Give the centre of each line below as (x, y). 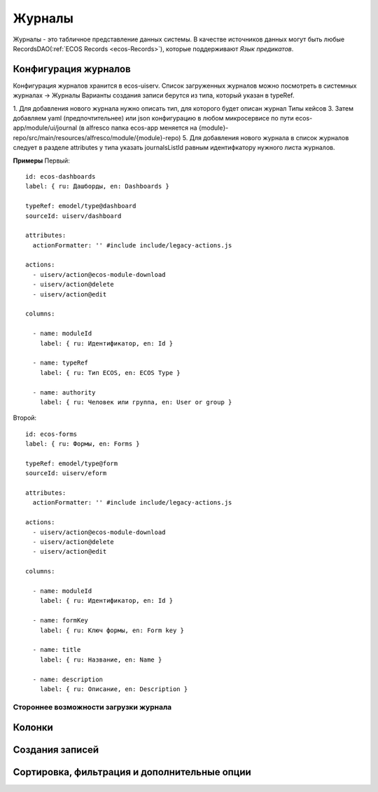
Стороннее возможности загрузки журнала (92, 706)
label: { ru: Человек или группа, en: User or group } (136, 402)
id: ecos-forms (51, 434)
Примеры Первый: (41, 161)
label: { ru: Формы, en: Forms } (83, 444)
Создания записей (56, 750)
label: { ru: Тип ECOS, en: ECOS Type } (110, 373)
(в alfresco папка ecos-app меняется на (138, 128)
